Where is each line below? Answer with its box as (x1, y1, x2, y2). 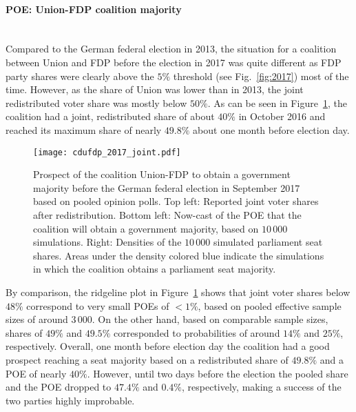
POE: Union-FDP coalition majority (6, 1, 182, 16)
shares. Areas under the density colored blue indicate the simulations (33, 248, 324, 262)
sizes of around (6, 312, 68, 326)
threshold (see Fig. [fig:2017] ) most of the (173, 68, 349, 83)
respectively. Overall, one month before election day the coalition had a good (6, 339, 330, 353)
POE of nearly (6, 366, 67, 380)
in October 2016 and (238, 109, 326, 124)
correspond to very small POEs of (26, 298, 169, 313)
